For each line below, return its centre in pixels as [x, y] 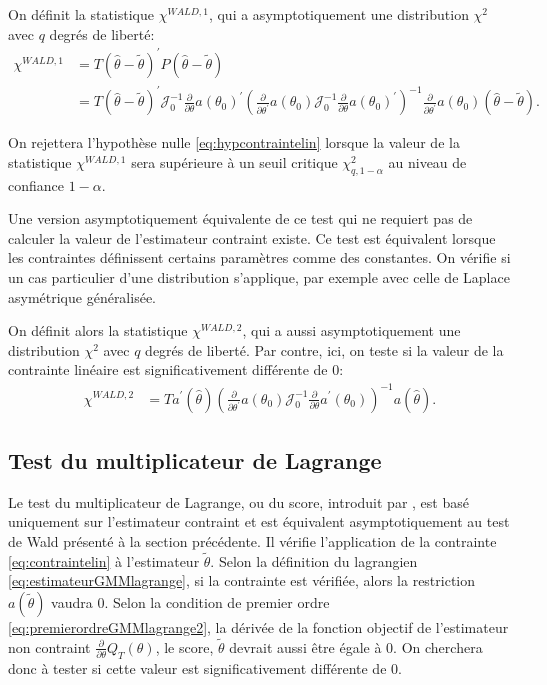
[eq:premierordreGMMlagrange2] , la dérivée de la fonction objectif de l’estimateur [258, 626]
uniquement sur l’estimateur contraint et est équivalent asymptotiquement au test [259, 521]
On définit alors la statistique [98, 330]
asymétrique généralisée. [82, 296]
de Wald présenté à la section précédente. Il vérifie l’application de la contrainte [252, 540]
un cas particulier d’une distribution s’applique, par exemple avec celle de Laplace [259, 277]
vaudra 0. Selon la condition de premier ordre [190, 601]
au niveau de [427, 161]
